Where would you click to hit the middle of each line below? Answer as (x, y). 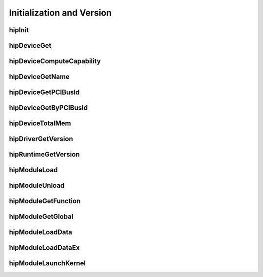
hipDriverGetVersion (41, 139)
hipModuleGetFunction (45, 201)
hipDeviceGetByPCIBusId (48, 108)
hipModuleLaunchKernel (47, 263)
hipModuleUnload (37, 186)
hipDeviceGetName (39, 77)
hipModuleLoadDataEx (44, 248)
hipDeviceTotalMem (40, 124)
